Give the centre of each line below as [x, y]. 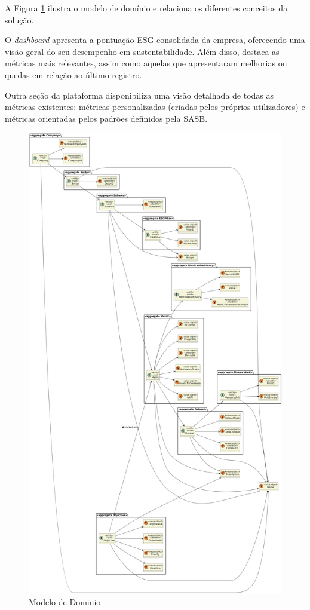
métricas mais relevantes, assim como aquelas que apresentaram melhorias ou [146, 63]
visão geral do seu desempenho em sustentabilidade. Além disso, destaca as [142, 51]
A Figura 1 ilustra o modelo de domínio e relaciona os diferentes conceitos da [146, 8]
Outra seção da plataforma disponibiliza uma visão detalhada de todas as [139, 95]
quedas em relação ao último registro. [73, 74]
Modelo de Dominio [65, 602]
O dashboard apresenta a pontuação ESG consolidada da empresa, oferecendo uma [155, 40]
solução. [19, 19]
